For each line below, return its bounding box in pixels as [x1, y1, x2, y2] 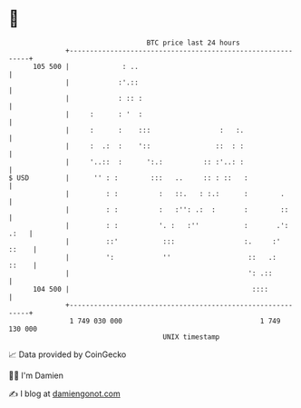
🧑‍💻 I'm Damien [8, 370, 64, 381]
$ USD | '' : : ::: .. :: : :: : [8, 173, 248, 183]
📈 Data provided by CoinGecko [8, 349, 127, 360]
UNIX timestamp [162, 332, 220, 342]
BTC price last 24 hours [146, 38, 241, 47]
